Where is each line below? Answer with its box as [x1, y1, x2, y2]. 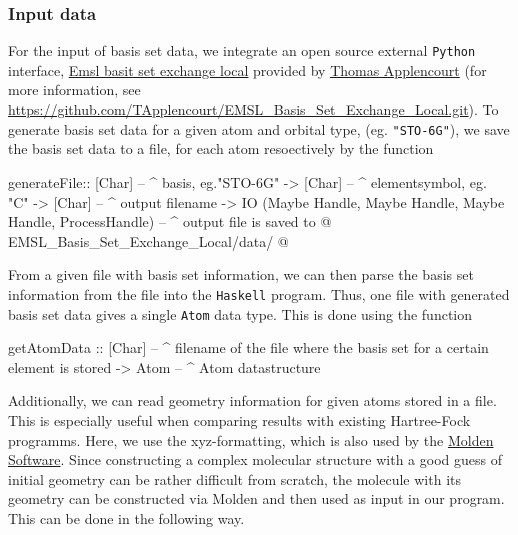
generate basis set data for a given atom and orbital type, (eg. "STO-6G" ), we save [8, 118, 510, 139]
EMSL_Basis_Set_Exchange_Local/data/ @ [8, 230, 289, 251]
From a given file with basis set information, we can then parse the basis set [8, 264, 474, 285]
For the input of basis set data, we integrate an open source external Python [8, 40, 476, 61]
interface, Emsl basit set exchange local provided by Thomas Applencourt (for [8, 59, 487, 80]
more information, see [8, 79, 141, 100]
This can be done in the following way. [8, 507, 245, 528]
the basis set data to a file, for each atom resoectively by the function [8, 138, 434, 159]
